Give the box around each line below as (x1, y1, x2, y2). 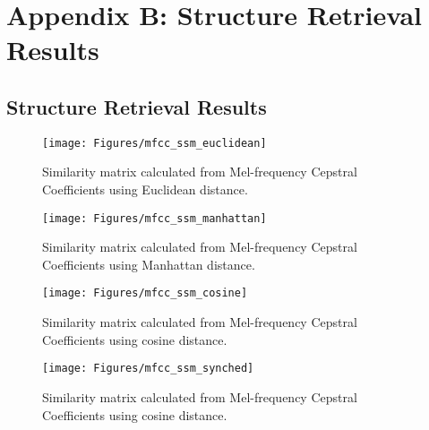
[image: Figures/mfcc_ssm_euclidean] (42, 136, 267, 150)
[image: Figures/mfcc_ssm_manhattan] (42, 211, 267, 225)
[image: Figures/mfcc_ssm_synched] (42, 362, 254, 375)
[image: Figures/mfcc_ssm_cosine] (42, 287, 248, 300)
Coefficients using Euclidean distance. (42, 180, 248, 199)
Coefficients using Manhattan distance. (42, 254, 255, 273)
